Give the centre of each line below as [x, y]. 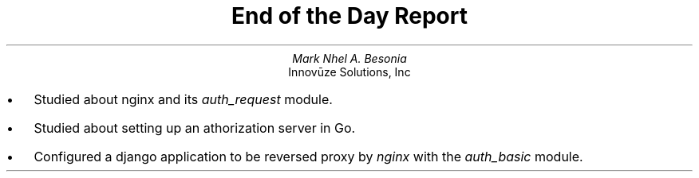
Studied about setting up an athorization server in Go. [195, 128]
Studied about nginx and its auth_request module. [183, 99]
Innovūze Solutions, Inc [349, 72]
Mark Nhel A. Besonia [349, 58]
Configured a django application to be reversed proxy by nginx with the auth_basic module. [308, 156]
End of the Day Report [349, 16]
